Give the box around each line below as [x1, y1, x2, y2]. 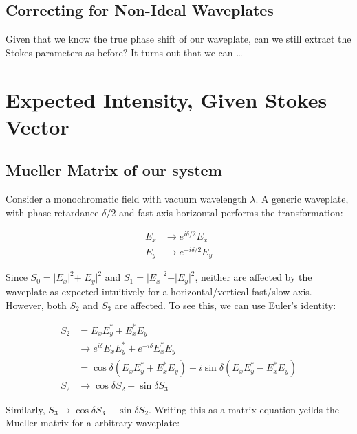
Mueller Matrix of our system [6, 159, 222, 181]
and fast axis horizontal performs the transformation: [119, 205, 343, 219]
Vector [6, 112, 69, 140]
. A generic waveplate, [255, 192, 349, 206]
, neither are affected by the [195, 270, 312, 284]
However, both [6, 297, 67, 312]
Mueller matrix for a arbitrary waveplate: [6, 415, 180, 430]
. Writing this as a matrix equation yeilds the [148, 402, 340, 416]
